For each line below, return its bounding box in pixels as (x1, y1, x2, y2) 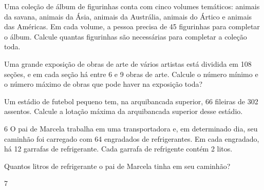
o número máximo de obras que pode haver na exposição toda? (4, 79, 203, 89)
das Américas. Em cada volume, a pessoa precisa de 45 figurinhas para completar (4, 21, 260, 32)
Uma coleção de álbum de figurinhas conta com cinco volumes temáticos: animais (4, 1, 260, 11)
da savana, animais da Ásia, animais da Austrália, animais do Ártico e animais (4, 11, 252, 22)
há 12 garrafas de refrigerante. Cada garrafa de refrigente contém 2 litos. (4, 143, 233, 154)
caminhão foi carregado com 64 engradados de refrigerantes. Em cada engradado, (4, 133, 259, 144)
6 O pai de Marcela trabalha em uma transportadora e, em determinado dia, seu (4, 123, 258, 134)
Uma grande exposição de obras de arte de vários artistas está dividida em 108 (4, 58, 252, 69)
